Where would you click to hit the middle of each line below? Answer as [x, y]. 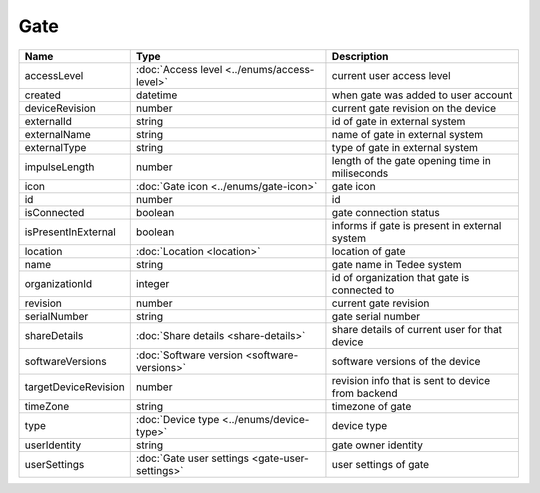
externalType [55, 147]
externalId [48, 121]
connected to [363, 290]
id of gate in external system [398, 121]
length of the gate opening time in [411, 160]
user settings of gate [380, 464]
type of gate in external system [405, 147]
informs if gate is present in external [416, 225]
